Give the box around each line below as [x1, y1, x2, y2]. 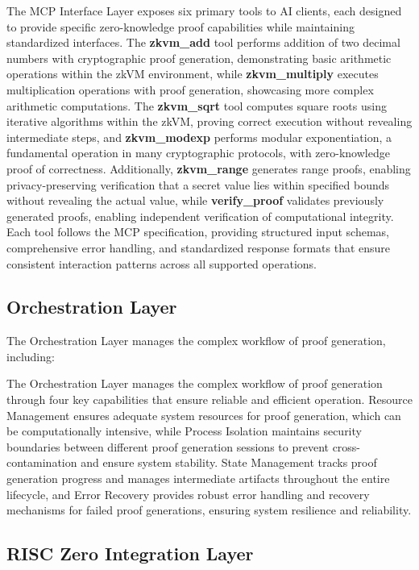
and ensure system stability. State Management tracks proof [81, 454, 377, 471]
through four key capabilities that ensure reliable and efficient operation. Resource [6, 391, 413, 408]
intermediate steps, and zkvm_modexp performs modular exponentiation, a [6, 128, 392, 145]
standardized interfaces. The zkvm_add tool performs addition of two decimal [6, 34, 400, 51]
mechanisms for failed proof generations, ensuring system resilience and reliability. [6, 501, 412, 518]
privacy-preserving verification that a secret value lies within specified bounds [6, 176, 390, 193]
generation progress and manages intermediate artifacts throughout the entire [6, 470, 390, 487]
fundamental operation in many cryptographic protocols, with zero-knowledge [6, 144, 390, 161]
